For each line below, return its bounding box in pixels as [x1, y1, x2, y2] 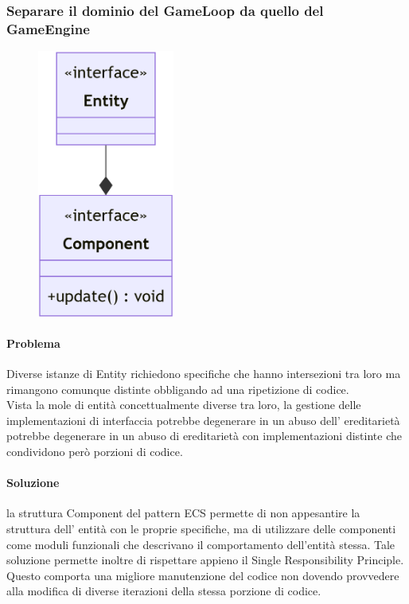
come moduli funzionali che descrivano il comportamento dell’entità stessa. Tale [6, 536, 395, 552]
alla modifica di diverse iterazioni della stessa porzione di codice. [6, 583, 321, 599]
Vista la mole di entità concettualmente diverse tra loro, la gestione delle [6, 396, 361, 413]
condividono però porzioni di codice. [6, 442, 183, 459]
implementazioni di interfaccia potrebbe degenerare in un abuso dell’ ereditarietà [6, 411, 400, 428]
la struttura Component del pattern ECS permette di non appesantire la [6, 505, 360, 521]
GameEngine [6, 18, 90, 38]
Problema [6, 334, 60, 351]
